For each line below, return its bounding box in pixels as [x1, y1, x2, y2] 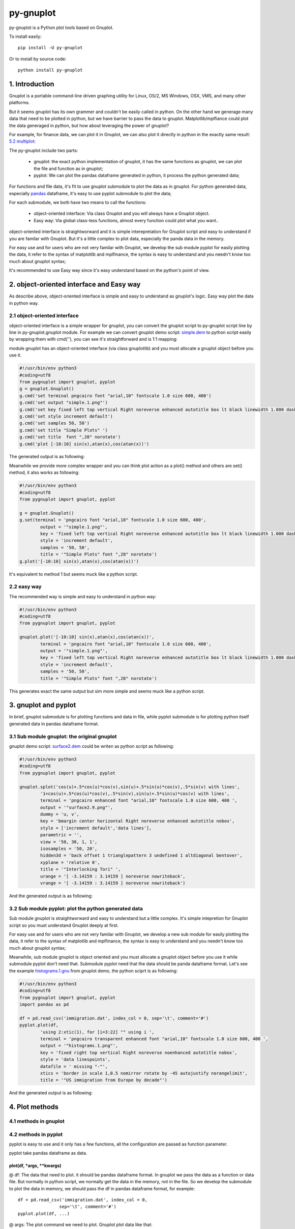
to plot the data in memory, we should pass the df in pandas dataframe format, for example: [9, 1185, 195, 1192]
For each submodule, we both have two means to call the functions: [9, 200, 147, 205]
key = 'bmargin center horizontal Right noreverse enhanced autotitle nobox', [40, 819, 235, 824]
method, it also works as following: [9, 469, 80, 475]
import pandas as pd [19, 1002, 69, 1007]
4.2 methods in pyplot [9, 1131, 63, 1138]
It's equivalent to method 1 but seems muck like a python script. [9, 571, 139, 577]
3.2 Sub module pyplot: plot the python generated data [9, 905, 143, 912]
